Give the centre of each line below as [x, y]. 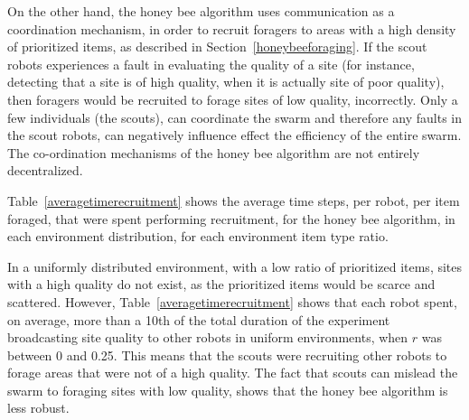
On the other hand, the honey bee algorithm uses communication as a [201, 11]
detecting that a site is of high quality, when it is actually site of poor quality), [226, 82]
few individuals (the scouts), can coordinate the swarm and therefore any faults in [235, 117]
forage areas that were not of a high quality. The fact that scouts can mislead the [233, 373]
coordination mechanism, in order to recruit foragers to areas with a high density [232, 28]
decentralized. [45, 170]
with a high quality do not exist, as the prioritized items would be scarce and [221, 284]
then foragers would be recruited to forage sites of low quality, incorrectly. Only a [233, 99]
